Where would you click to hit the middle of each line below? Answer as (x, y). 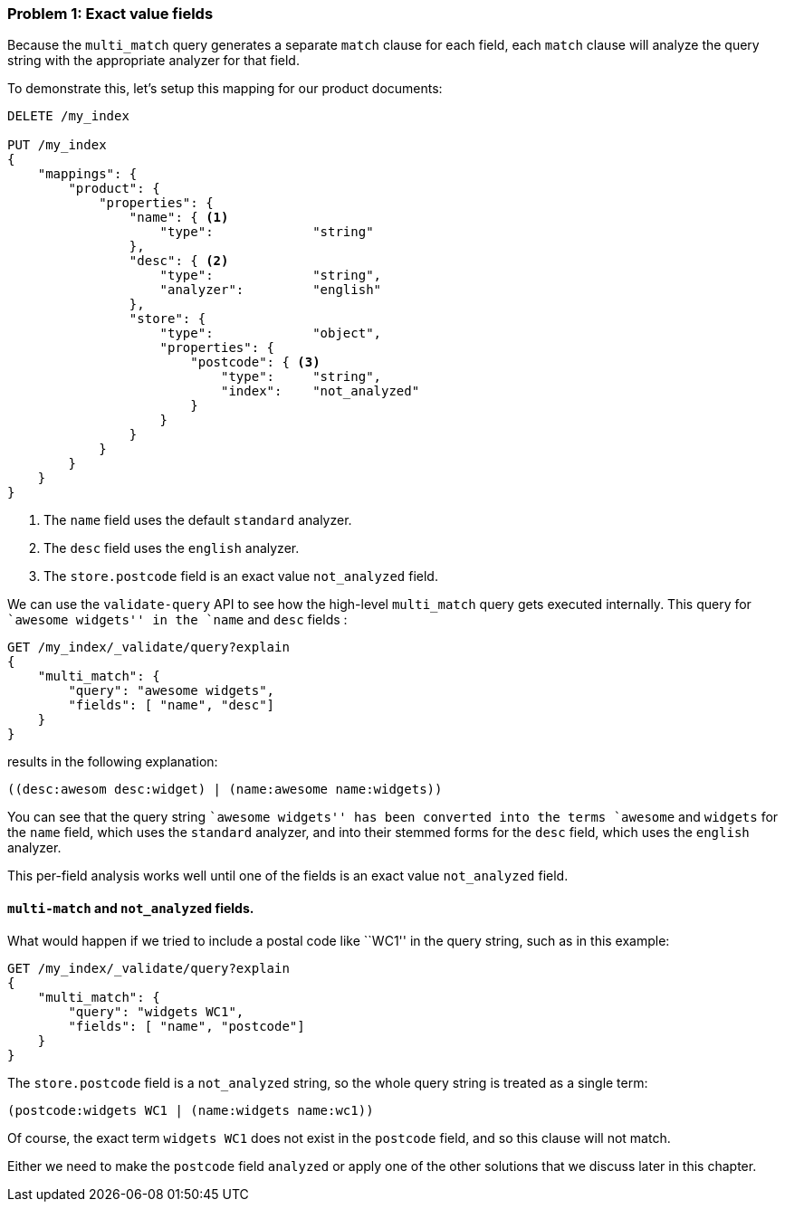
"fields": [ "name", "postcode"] (187, 1026)
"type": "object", (271, 333)
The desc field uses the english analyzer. (172, 548)
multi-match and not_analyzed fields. (131, 908)
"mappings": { (87, 174)
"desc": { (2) (179, 261)
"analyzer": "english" (271, 290)
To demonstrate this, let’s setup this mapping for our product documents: (225, 89)
